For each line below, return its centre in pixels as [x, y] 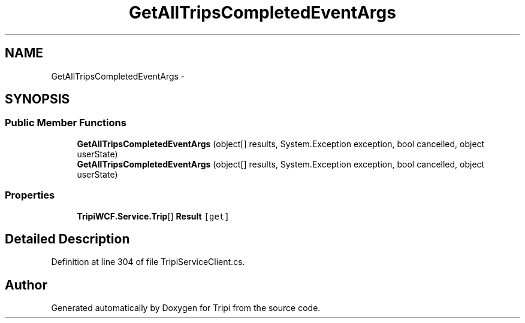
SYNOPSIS [37, 99]
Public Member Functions [66, 123]
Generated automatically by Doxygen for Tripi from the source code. [186, 308]
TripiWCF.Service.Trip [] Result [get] [153, 216]
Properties [30, 195]
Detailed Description [67, 239]
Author [26, 285]
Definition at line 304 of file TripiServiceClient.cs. [148, 262]
